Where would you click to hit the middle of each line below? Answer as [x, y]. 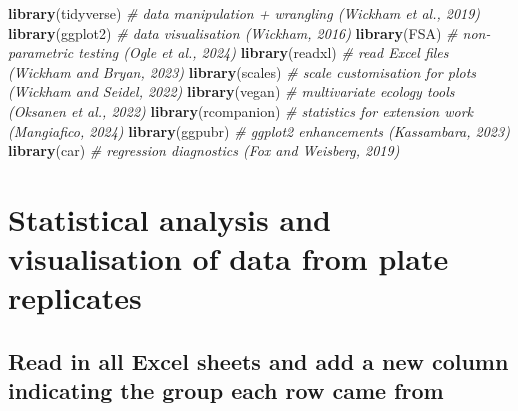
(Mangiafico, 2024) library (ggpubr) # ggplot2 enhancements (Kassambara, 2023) [259, 130]
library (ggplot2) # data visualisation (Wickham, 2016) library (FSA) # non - [249, 32]
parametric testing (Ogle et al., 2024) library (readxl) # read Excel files [228, 52]
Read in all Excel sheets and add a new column [258, 360]
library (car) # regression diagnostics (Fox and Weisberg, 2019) [204, 150]
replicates [75, 297]
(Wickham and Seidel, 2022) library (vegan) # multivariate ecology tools [231, 91]
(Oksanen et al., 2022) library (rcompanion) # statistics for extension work [241, 110]
